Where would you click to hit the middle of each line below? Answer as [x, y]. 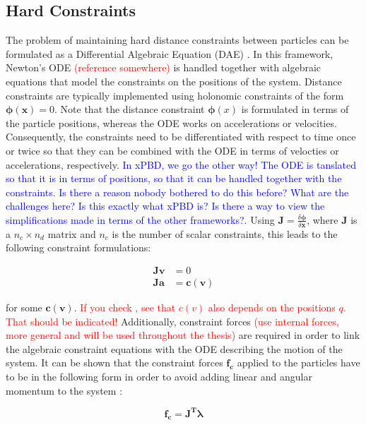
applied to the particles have [299, 363]
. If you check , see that [125, 307]
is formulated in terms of [295, 109]
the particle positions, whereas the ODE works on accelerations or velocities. [171, 122]
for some [24, 307]
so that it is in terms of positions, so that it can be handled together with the [174, 178]
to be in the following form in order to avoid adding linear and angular [159, 376]
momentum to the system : [64, 390]
